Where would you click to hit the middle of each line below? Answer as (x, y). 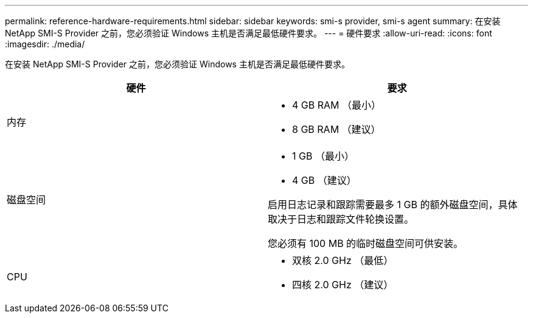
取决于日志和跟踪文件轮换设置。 (341, 219)
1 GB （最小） (323, 156)
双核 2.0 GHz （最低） (343, 260)
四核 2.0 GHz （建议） (343, 285)
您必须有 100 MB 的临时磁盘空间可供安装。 (366, 243)
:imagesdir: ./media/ (45, 44)
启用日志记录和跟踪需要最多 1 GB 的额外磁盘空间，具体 (393, 205)
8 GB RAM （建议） (336, 129)
